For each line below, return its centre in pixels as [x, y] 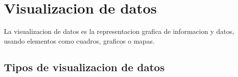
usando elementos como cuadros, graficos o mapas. [79, 40]
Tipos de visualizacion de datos [84, 67]
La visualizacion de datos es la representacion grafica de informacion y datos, [119, 31]
